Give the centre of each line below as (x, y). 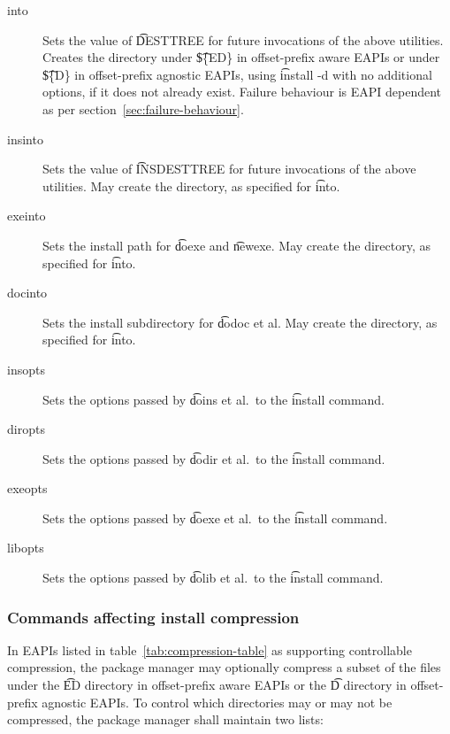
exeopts (27, 488)
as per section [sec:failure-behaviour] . (143, 108)
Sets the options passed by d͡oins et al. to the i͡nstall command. (214, 399)
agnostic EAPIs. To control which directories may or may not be (217, 702)
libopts (26, 548)
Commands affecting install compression (153, 617)
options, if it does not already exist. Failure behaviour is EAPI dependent (242, 92)
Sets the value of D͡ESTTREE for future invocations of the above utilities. (243, 39)
